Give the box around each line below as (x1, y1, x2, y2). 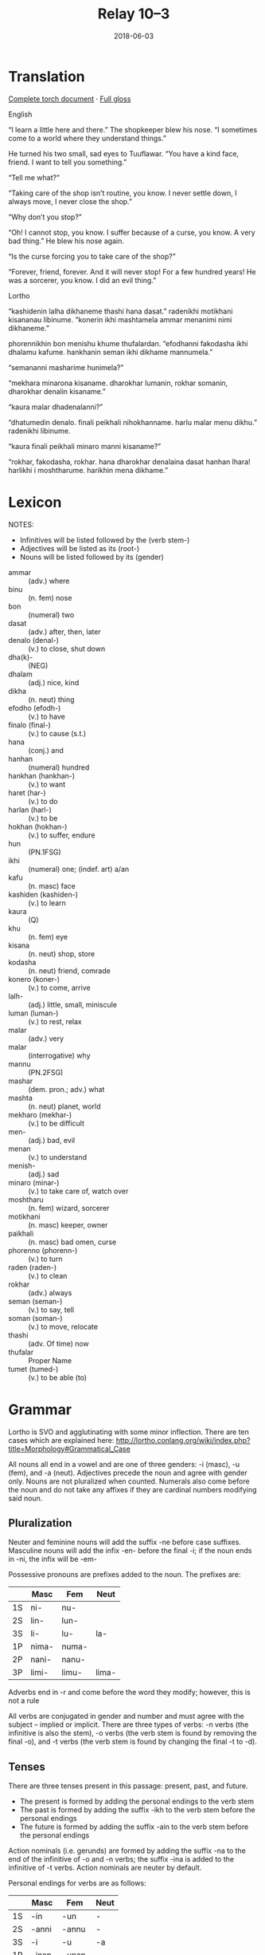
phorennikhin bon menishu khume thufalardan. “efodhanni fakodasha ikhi (8, 338, 248, 348)
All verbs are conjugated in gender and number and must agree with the (8, 1712, 244, 1721)
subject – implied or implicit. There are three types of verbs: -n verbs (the (8, 1720, 249, 1729)
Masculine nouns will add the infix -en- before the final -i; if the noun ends (8, 1546, 252, 1555)
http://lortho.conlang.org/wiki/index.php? (115, 1435, 251, 1445)
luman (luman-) (8, 1008, 59, 1018)
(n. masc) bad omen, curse (28, 1237, 117, 1247)
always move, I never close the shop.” (8, 196, 133, 206)
